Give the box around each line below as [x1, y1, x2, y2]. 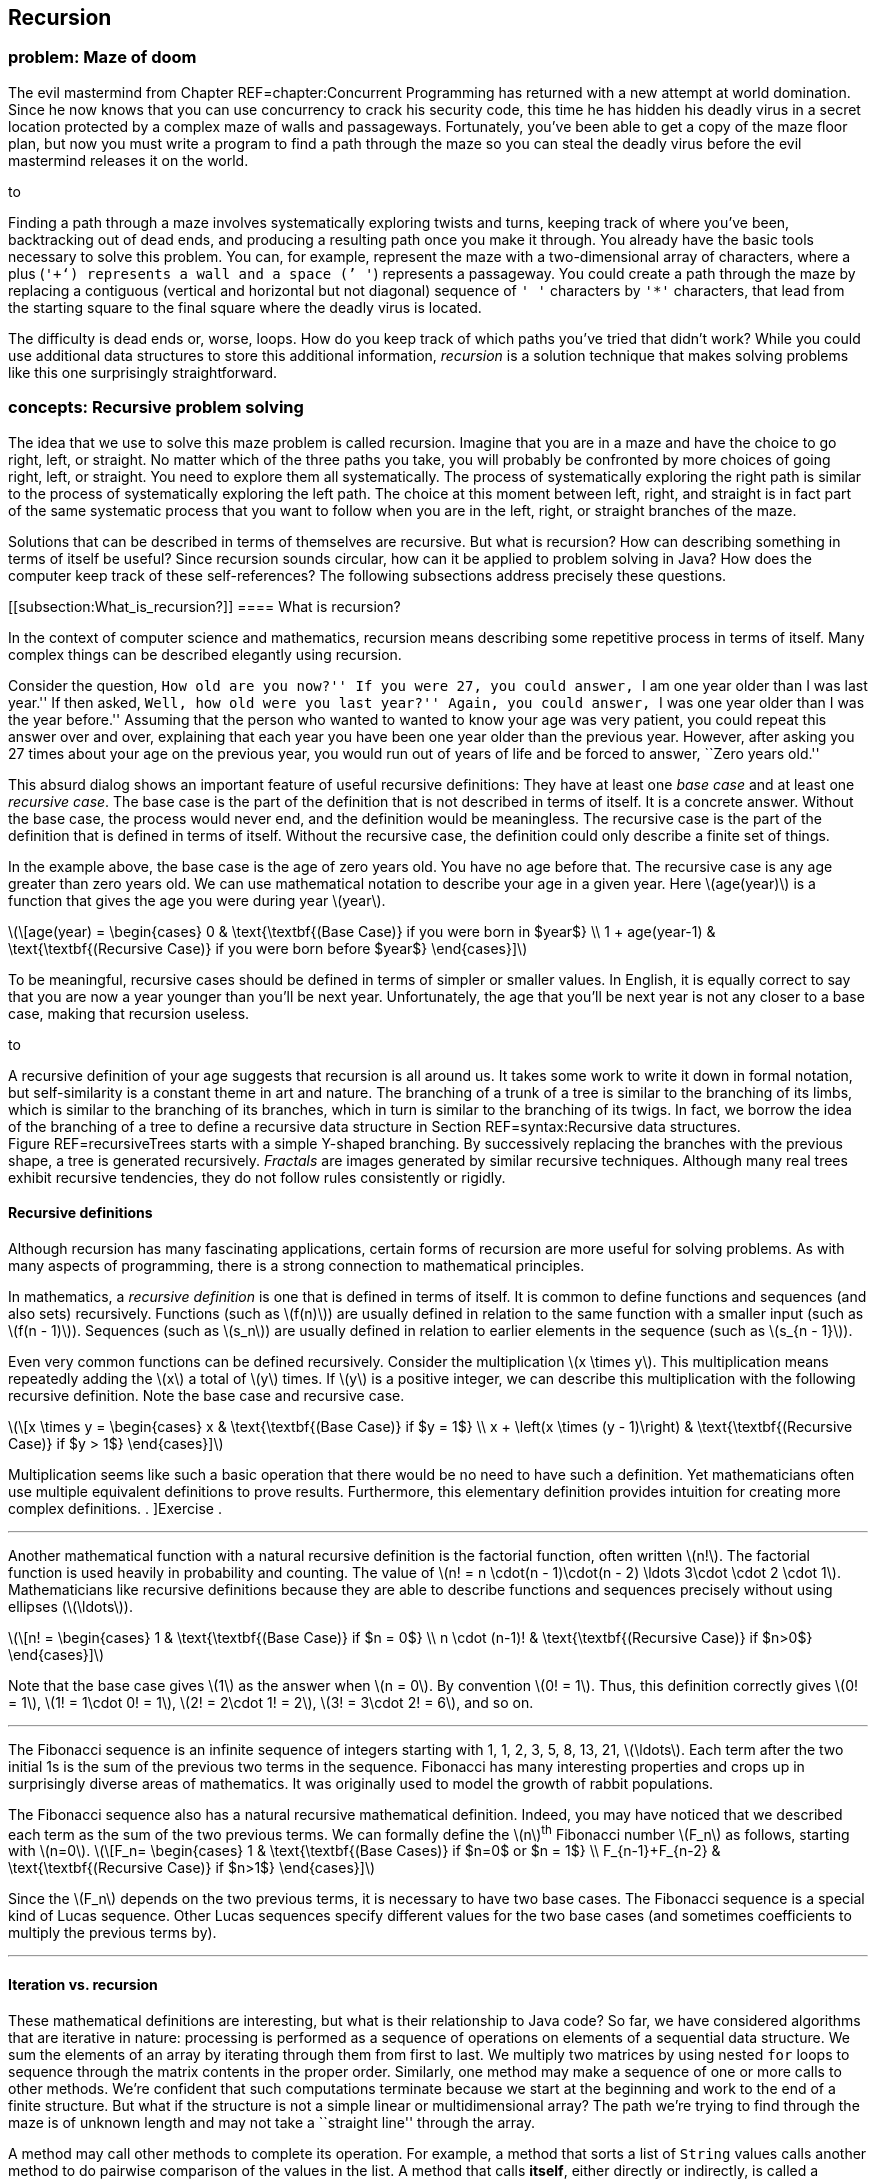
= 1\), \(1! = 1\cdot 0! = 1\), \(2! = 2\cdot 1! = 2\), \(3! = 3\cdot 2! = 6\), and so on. [8, 1693, 534, 1711]
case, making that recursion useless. [8, 1004, 250, 1022]
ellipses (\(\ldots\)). [8, 1597, 133, 1615]
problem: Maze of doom [8, 47, 197, 68]
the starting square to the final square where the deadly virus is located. [8, 298, 482, 316]
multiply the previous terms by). [8, 1924, 217, 1942]
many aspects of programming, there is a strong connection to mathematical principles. [8, 1256, 585, 1274]
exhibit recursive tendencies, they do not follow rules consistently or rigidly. [8, 1168, 506, 1186]
